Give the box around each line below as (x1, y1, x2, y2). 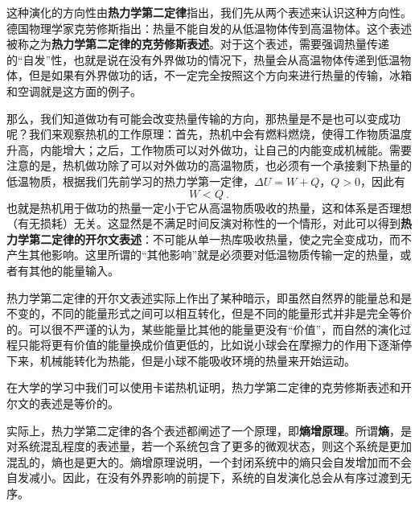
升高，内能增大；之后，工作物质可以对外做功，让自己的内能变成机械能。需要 (6, 141, 412, 158)
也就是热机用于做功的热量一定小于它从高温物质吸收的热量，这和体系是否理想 (6, 199, 412, 216)
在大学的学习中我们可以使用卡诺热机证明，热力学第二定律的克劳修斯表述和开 (6, 379, 412, 396)
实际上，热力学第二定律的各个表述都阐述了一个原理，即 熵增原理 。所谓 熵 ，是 (6, 422, 412, 438)
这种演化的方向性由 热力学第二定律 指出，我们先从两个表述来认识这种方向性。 (6, 4, 412, 20)
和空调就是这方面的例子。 (6, 82, 142, 99)
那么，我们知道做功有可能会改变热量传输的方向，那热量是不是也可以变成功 (6, 109, 401, 126)
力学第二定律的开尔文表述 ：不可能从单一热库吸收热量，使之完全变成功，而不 (6, 230, 412, 247)
